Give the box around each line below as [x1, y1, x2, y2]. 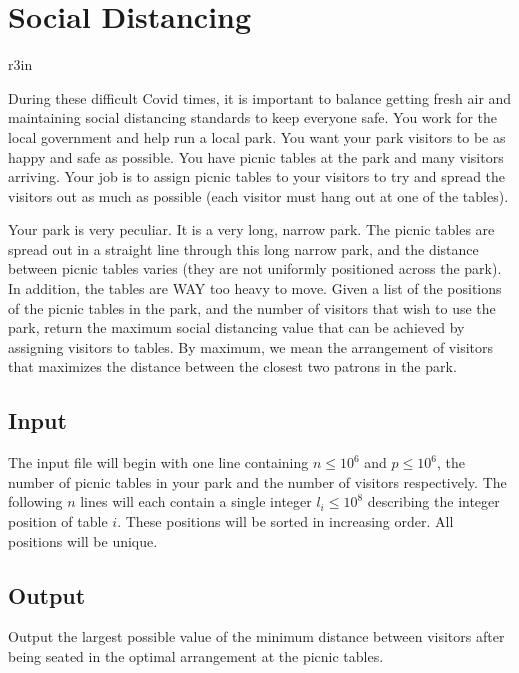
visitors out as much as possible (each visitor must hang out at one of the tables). [8, 185, 509, 206]
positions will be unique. [8, 530, 158, 551]
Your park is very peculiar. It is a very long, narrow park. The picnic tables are [8, 219, 495, 240]
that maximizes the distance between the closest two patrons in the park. [8, 356, 457, 377]
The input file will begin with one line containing [8, 452, 309, 473]
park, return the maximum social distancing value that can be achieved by [8, 317, 465, 338]
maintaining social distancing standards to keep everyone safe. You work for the [8, 107, 497, 128]
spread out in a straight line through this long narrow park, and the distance [8, 238, 479, 259]
